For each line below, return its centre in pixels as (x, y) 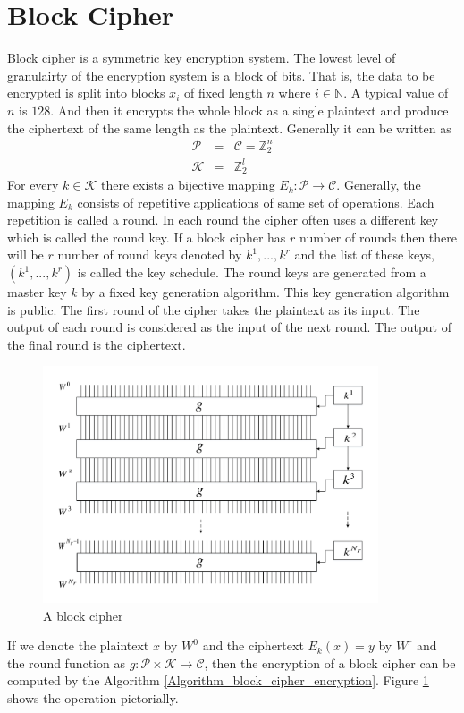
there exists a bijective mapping (188, 185)
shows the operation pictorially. (93, 697)
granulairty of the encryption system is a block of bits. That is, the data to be (221, 75)
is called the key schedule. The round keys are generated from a (252, 272)
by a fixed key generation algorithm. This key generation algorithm (266, 292)
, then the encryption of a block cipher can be (330, 662)
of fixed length (223, 93)
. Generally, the (379, 185)
